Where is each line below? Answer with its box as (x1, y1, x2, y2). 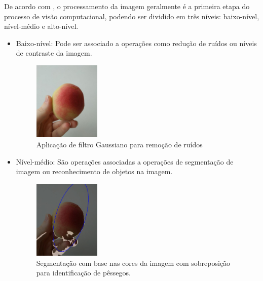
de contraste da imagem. (16, 48, 92, 58)
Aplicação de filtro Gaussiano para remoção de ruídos (36, 139, 203, 149)
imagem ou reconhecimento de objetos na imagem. (16, 166, 173, 177)
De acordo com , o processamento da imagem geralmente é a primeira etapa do (4, 1, 250, 11)
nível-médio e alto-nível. (4, 21, 79, 31)
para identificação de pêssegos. (36, 267, 131, 278)
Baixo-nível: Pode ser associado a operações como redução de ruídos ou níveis (16, 37, 257, 48)
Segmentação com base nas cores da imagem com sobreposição (36, 257, 231, 268)
